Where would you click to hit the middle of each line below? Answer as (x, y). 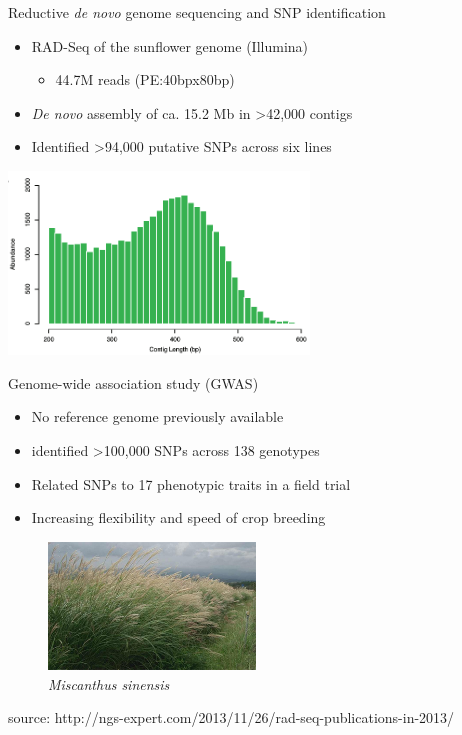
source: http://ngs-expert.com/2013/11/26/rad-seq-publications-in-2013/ (231, 717)
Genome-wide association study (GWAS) (133, 382)
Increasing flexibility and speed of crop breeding (178, 517)
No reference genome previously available (157, 416)
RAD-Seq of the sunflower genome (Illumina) (170, 45)
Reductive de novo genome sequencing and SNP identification (197, 12)
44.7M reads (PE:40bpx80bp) (145, 79)
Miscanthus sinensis (109, 683)
